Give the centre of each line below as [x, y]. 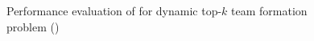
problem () [33, 26]
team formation [269, 10]
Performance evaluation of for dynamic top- [114, 10]
